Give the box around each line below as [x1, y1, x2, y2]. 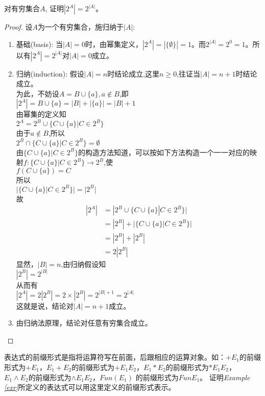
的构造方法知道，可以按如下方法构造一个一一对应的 [78, 146, 250, 157]
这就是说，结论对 [16, 300, 74, 311]
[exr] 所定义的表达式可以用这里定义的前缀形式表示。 [4, 382, 176, 392]
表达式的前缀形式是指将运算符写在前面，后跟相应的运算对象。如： [4, 352, 226, 362]
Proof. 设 [4, 21, 33, 32]
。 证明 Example [200, 372, 250, 382]
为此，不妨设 [16, 88, 59, 98]
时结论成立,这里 [107, 68, 160, 79]
